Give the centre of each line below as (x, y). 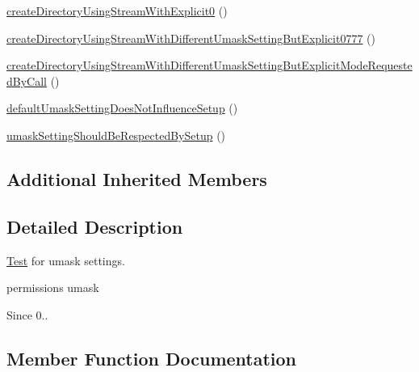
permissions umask (53, 287)
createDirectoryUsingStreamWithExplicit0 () (117, 11)
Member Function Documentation (152, 358)
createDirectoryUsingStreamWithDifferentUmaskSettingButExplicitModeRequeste (209, 65)
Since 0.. (27, 314)
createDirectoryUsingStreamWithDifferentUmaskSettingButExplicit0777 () (191, 38)
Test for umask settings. (66, 260)
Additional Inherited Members (137, 178)
